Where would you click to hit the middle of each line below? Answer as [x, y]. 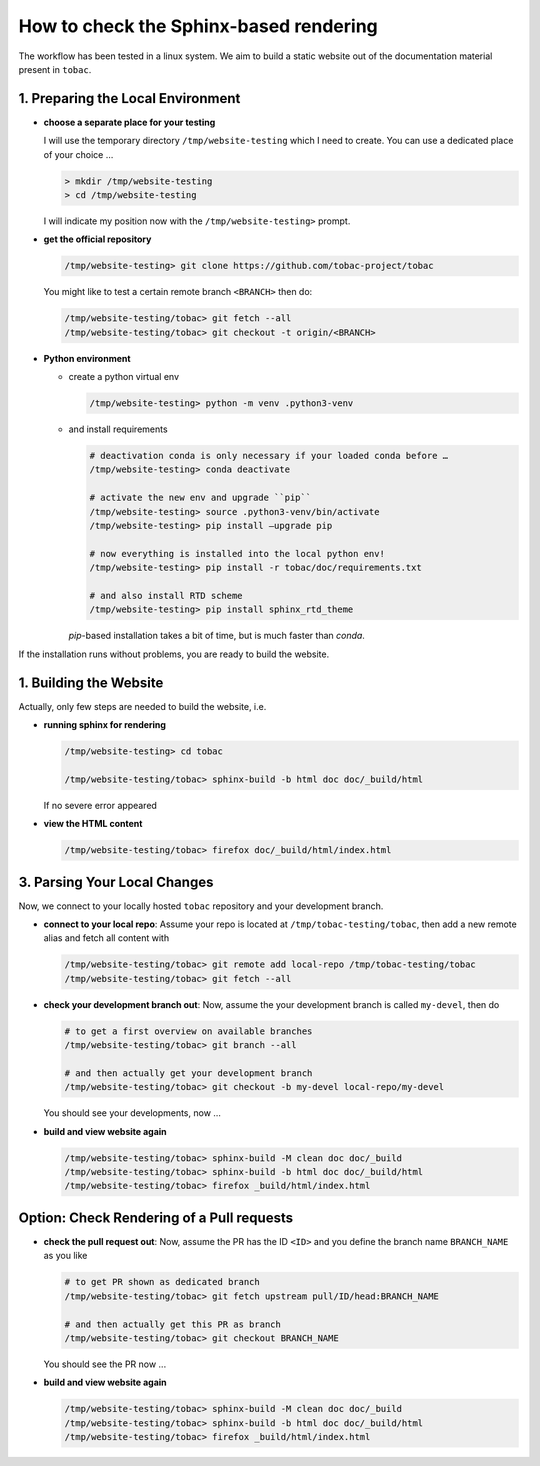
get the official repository [97, 239]
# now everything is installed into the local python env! [237, 553]
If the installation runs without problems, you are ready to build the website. [174, 654]
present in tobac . [55, 69]
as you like [65, 1256]
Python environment [87, 358]
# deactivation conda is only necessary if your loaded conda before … [269, 456]
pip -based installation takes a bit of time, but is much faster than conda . [216, 636]
